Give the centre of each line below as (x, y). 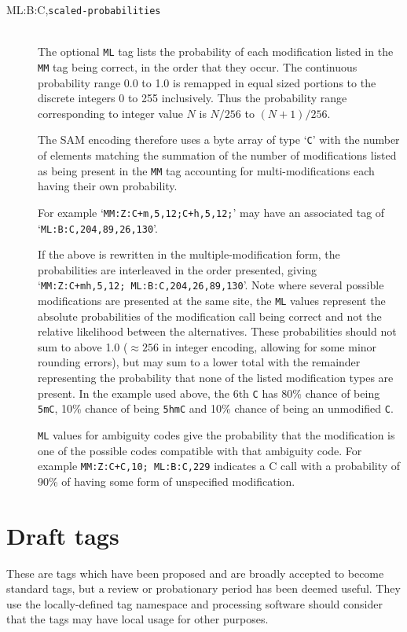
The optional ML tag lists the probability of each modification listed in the (216, 51)
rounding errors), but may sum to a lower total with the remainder (199, 362)
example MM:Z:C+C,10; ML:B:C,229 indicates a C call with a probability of (219, 466)
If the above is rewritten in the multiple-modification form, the (189, 254)
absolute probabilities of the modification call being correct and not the (210, 316)
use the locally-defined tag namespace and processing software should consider (194, 603)
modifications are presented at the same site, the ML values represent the (212, 300)
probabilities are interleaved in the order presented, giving (178, 269)
